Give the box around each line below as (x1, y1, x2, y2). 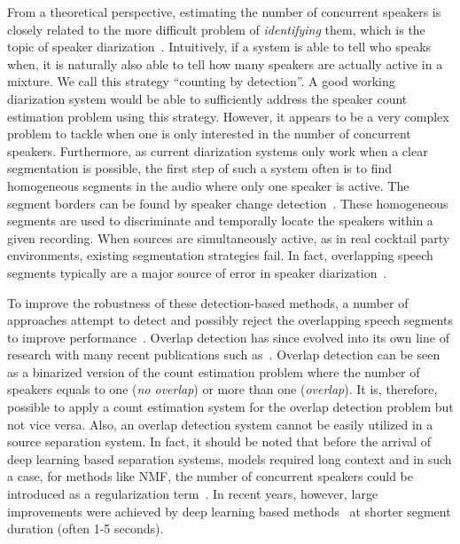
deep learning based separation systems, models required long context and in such (7, 449, 452, 468)
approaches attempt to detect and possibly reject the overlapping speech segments (7, 311, 453, 329)
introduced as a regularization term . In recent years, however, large (7, 485, 378, 503)
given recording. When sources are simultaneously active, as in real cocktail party (7, 228, 450, 247)
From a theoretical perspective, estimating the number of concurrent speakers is (7, 3, 441, 20)
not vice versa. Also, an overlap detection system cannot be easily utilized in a (7, 414, 433, 433)
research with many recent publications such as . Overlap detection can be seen (7, 345, 441, 364)
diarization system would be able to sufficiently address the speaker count (7, 89, 408, 107)
